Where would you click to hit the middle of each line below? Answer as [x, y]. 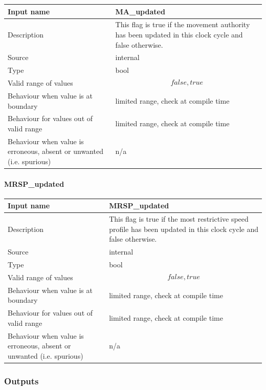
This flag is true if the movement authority [183, 24]
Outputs [21, 381]
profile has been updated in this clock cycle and [184, 229]
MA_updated [140, 11]
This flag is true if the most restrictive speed [179, 219]
